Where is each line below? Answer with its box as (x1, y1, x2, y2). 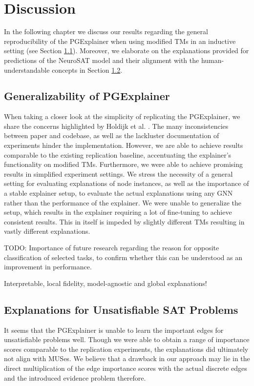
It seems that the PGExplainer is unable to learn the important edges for (4, 325, 224, 335)
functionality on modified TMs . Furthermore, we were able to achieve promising (4, 159, 243, 169)
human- (201, 55, 224, 65)
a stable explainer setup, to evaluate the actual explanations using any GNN (4, 188, 233, 198)
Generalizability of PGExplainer (4, 88, 170, 103)
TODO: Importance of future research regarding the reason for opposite (4, 243, 219, 253)
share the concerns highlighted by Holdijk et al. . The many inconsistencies (4, 121, 229, 131)
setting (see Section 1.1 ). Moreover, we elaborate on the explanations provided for (4, 45, 249, 56)
